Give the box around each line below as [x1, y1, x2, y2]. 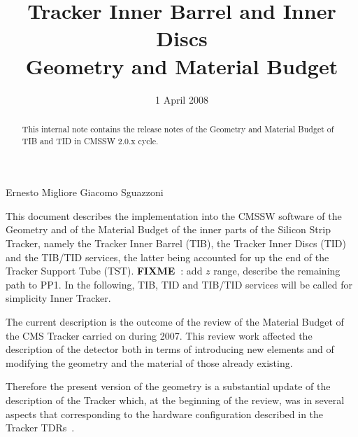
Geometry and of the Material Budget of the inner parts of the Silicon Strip [6, 222, 331, 237]
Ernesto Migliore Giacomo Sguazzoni [6, 185, 164, 200]
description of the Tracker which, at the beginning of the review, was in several [6, 392, 345, 407]
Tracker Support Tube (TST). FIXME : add [6, 263, 203, 278]
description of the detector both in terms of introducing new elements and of [6, 342, 334, 356]
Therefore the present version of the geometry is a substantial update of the [6, 379, 331, 394]
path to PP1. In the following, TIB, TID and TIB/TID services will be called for [6, 277, 353, 291]
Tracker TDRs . [6, 420, 75, 435]
